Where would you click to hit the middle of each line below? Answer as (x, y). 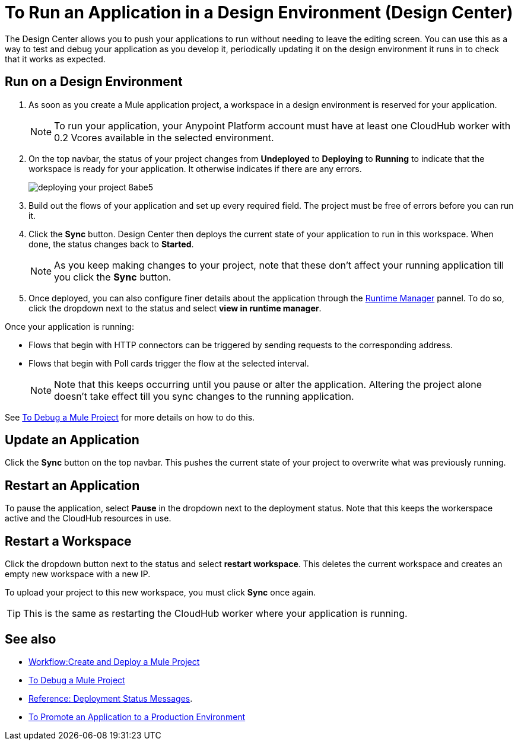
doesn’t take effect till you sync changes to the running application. (204, 396)
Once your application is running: (69, 326)
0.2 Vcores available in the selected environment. (164, 137)
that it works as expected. (55, 59)
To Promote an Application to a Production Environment (137, 717)
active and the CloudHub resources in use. (88, 518)
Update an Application (72, 440)
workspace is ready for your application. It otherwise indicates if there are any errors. (195, 168)
